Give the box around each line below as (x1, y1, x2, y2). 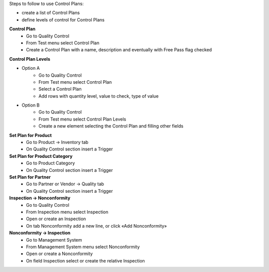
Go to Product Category (26, 160, 75, 166)
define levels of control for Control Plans (21, 16, 105, 22)
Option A (21, 65, 40, 71)
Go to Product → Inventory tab (26, 139, 89, 145)
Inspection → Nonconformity (9, 195, 71, 201)
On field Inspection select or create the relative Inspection (26, 258, 145, 264)
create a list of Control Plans (21, 10, 80, 16)
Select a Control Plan (38, 86, 82, 92)
